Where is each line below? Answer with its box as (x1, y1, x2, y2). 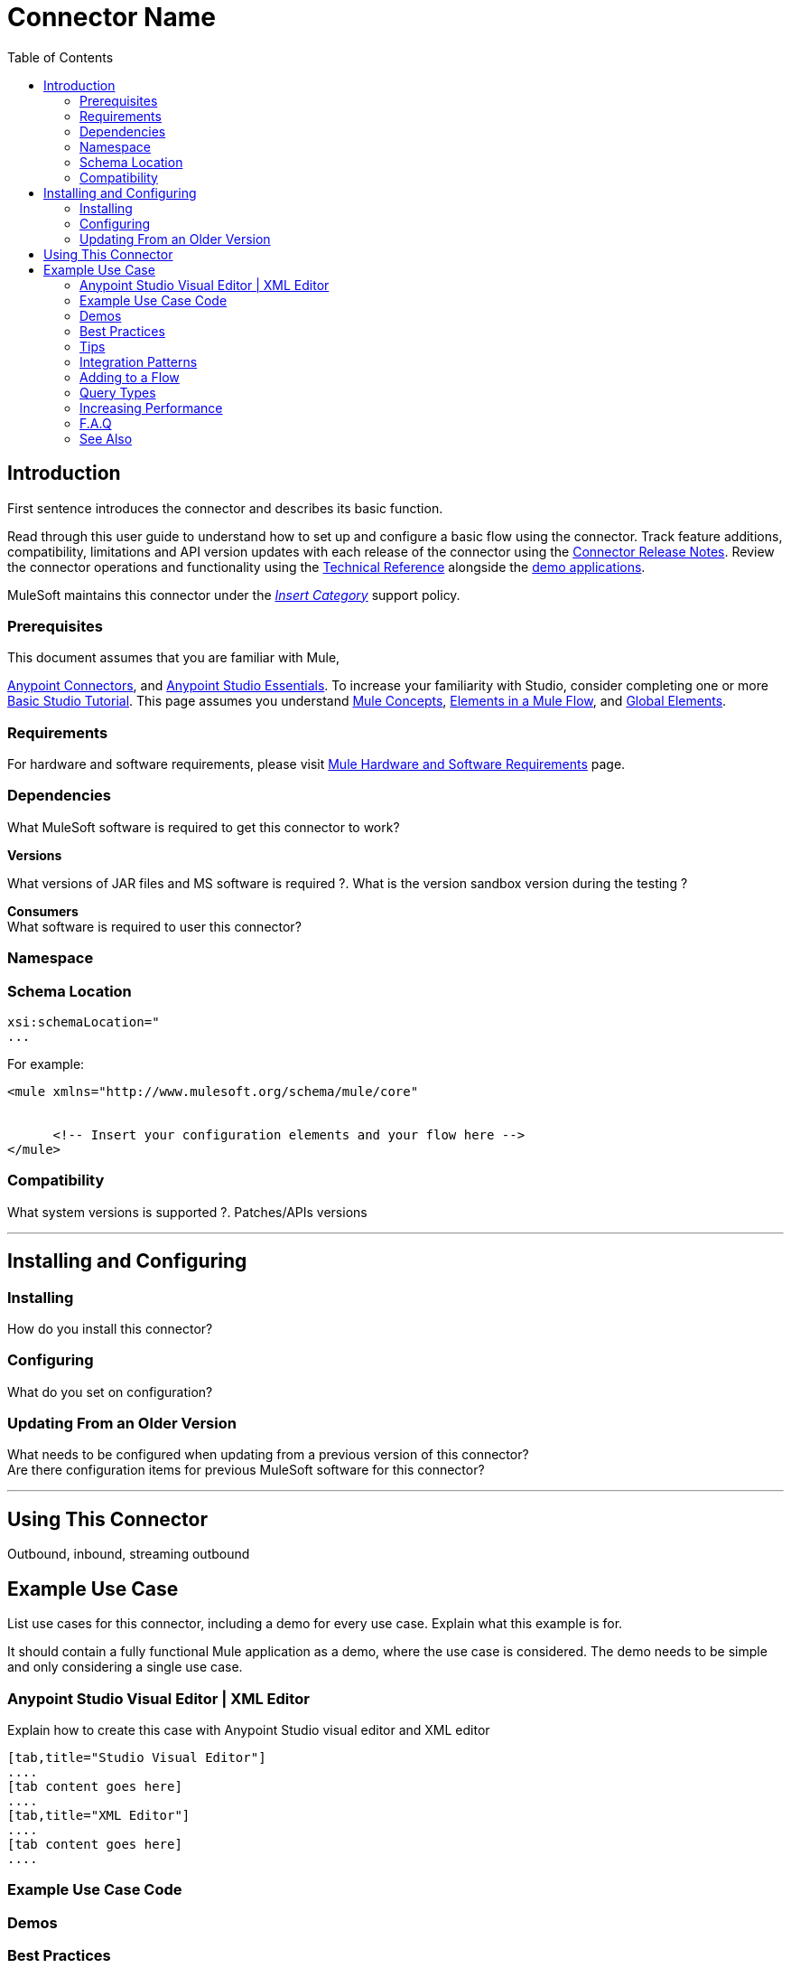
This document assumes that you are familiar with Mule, (7, 650, 340, 666)
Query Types (79, 384, 156, 400)
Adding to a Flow (79, 369, 180, 385)
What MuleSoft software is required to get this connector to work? (7, 819, 400, 835)
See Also (79, 430, 133, 446)
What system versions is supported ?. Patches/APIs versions (7, 1204, 368, 1220)
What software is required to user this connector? (7, 918, 302, 934)
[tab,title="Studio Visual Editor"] (7, 1749, 266, 1765)
